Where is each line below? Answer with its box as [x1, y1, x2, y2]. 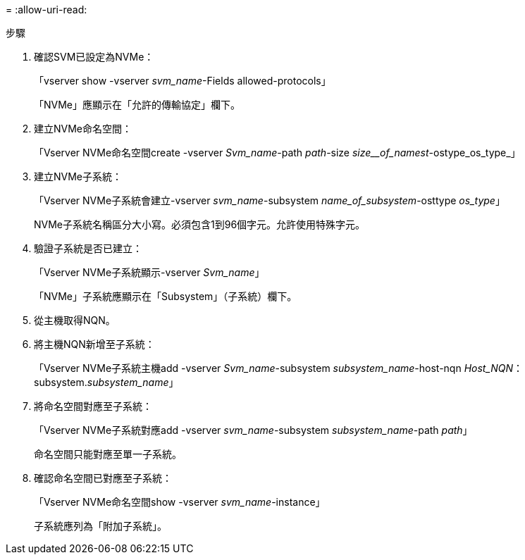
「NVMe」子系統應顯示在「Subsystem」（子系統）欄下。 [34, 290, 297, 302]
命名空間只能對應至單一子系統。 [34, 448, 182, 460]
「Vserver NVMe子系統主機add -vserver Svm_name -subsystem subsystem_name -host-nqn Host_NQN [34, 362, 514, 374]
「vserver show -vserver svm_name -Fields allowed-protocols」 [34, 75, 331, 87]
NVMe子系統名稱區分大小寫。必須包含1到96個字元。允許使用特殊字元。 [34, 218, 366, 230]
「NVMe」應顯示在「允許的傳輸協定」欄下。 [34, 99, 241, 111]
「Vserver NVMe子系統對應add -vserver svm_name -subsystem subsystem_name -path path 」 [34, 424, 473, 436]
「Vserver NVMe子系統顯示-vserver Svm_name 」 [34, 266, 265, 278]
